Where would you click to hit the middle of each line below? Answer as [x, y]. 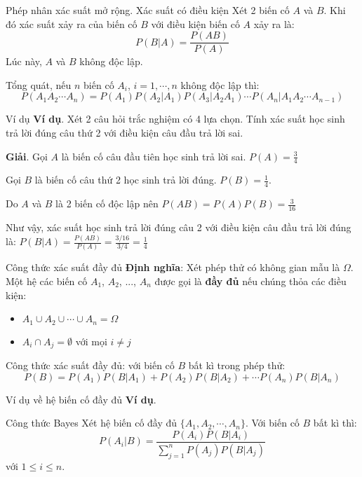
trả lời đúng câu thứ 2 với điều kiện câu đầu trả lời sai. [125, 133]
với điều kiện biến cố [195, 23]
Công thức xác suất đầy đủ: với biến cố [90, 365]
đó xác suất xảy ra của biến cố [72, 23]
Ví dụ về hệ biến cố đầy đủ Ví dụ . [81, 399]
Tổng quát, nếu [39, 84]
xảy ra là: [274, 23]
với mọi [91, 341]
